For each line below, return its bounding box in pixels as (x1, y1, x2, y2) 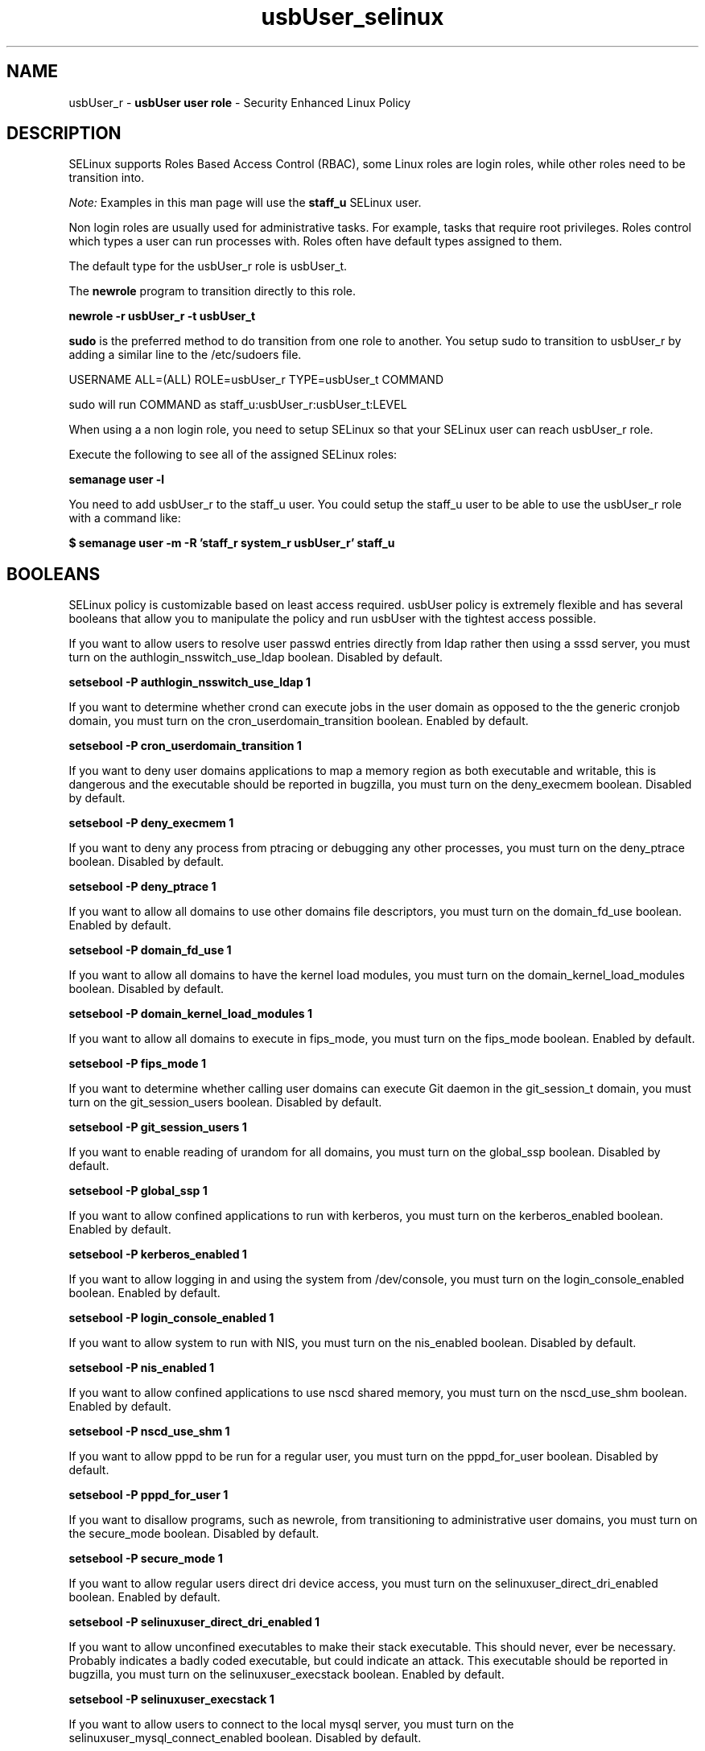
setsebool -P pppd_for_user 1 (68, 1488, 229, 1502)
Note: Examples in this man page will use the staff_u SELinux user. (68, 196, 422, 210)
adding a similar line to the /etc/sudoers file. (68, 348, 302, 362)
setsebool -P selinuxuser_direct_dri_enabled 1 (68, 1615, 320, 1629)
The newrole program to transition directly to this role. (68, 284, 357, 299)
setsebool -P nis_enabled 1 (68, 1361, 215, 1375)
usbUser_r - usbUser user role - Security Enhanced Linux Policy (68, 95, 411, 109)
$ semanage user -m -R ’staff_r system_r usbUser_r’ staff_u (68, 536, 395, 550)
